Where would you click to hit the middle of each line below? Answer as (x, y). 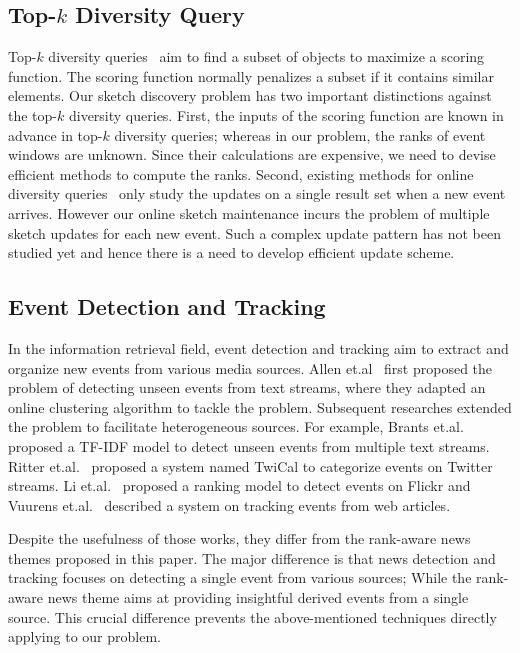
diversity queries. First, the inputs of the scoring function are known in (286, 114)
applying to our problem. (84, 636)
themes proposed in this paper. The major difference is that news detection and (252, 557)
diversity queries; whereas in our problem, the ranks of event (300, 134)
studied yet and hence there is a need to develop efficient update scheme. (231, 252)
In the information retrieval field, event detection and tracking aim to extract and (258, 347)
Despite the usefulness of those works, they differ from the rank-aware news (239, 538)
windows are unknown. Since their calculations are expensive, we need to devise (252, 154)
